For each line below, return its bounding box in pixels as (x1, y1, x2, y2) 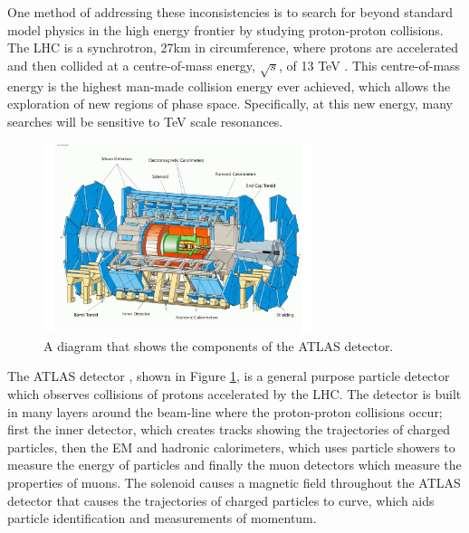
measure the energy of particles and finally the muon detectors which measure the (7, 455, 462, 474)
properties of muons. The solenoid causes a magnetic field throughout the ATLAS (7, 472, 461, 491)
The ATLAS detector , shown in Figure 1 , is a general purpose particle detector (7, 366, 450, 385)
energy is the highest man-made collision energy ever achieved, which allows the (7, 76, 451, 95)
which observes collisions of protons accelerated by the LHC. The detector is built (7, 384, 462, 403)
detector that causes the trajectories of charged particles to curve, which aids (7, 490, 435, 509)
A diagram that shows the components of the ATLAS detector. (43, 336, 394, 355)
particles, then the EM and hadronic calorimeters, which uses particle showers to (7, 437, 455, 456)
